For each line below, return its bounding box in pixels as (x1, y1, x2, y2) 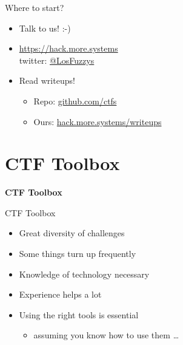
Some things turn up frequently (19, 247, 136, 260)
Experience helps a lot (19, 288, 102, 301)
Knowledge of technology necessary (19, 267, 150, 280)
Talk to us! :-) (19, 21, 71, 34)
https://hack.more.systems (19, 42, 118, 55)
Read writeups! (19, 74, 75, 87)
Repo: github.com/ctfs (33, 94, 117, 107)
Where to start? (5, 1, 64, 13)
